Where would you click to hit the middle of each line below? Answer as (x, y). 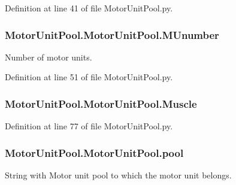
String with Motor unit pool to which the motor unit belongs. (118, 175)
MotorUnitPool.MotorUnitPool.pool (94, 152)
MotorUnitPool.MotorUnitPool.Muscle (101, 103)
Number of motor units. (49, 57)
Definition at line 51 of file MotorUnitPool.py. (89, 77)
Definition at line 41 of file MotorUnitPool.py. (89, 8)
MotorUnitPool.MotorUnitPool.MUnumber (112, 34)
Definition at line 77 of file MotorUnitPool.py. (89, 126)
